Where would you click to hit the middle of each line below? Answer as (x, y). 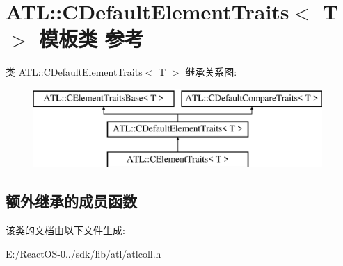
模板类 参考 (91, 39)
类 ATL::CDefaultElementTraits (74, 72)
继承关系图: (211, 72)
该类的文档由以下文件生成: (65, 230)
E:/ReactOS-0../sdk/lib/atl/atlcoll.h (83, 253)
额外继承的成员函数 (71, 201)
